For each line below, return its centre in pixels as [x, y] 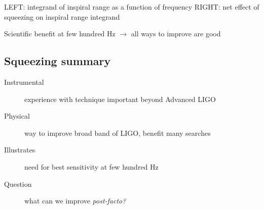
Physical [17, 116]
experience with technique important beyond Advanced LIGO [120, 99]
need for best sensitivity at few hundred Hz [91, 166]
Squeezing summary [58, 61]
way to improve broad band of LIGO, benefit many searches [118, 133]
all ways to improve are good [176, 34]
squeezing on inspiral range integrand [62, 16]
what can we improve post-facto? [75, 201]
